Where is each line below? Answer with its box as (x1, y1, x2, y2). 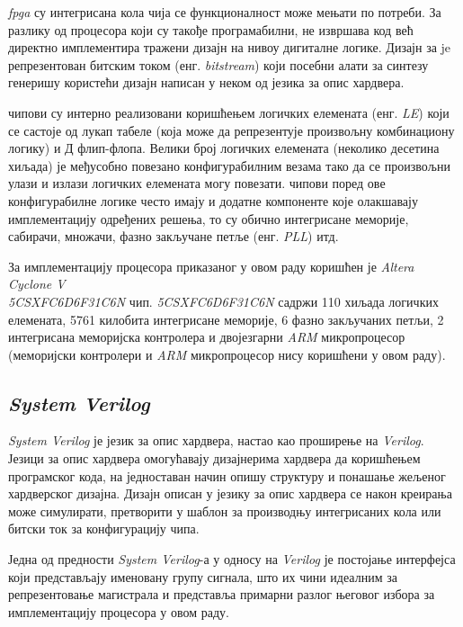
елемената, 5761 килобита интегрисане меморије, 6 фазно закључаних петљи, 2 (8, 309, 444, 328)
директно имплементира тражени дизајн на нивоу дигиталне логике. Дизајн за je (8, 38, 451, 57)
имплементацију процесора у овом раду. (8, 602, 229, 621)
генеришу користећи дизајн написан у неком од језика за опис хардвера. (8, 73, 405, 92)
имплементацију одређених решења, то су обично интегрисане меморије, (8, 209, 409, 228)
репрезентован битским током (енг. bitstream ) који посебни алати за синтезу (8, 55, 429, 74)
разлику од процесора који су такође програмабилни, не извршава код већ (8, 20, 414, 39)
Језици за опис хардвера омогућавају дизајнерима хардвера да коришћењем (8, 449, 421, 468)
